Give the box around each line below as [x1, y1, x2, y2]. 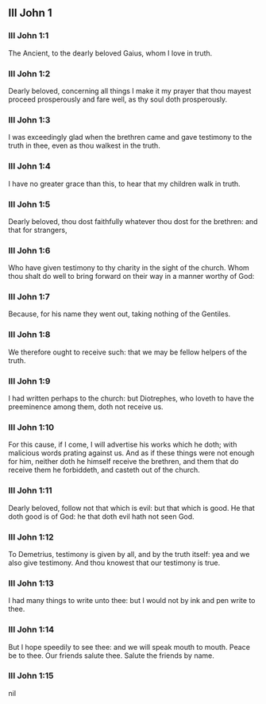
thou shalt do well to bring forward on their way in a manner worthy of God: [8, 272, 255, 281]
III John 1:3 [8, 114, 51, 126]
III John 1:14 [8, 624, 55, 635]
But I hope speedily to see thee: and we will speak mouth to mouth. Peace [8, 642, 250, 652]
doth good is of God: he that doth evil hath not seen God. [8, 512, 195, 521]
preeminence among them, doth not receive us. [8, 402, 164, 412]
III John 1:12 [8, 532, 54, 543]
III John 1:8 [8, 329, 51, 340]
